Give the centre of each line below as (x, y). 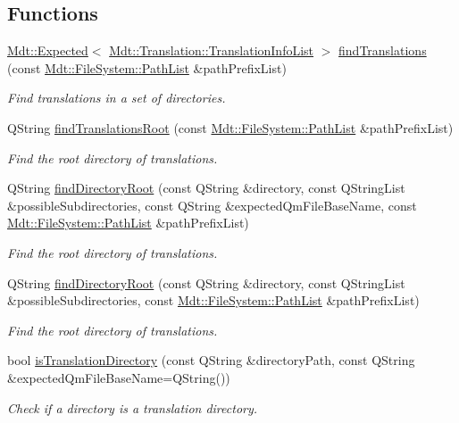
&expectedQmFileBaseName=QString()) (119, 377)
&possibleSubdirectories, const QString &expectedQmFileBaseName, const (212, 205)
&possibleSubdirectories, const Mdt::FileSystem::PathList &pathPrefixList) (213, 300)
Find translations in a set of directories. (117, 98)
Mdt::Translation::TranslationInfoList (212, 50)
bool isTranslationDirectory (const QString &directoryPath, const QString (211, 360)
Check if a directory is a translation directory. (133, 407)
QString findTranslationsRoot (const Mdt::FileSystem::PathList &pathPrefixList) (230, 127)
